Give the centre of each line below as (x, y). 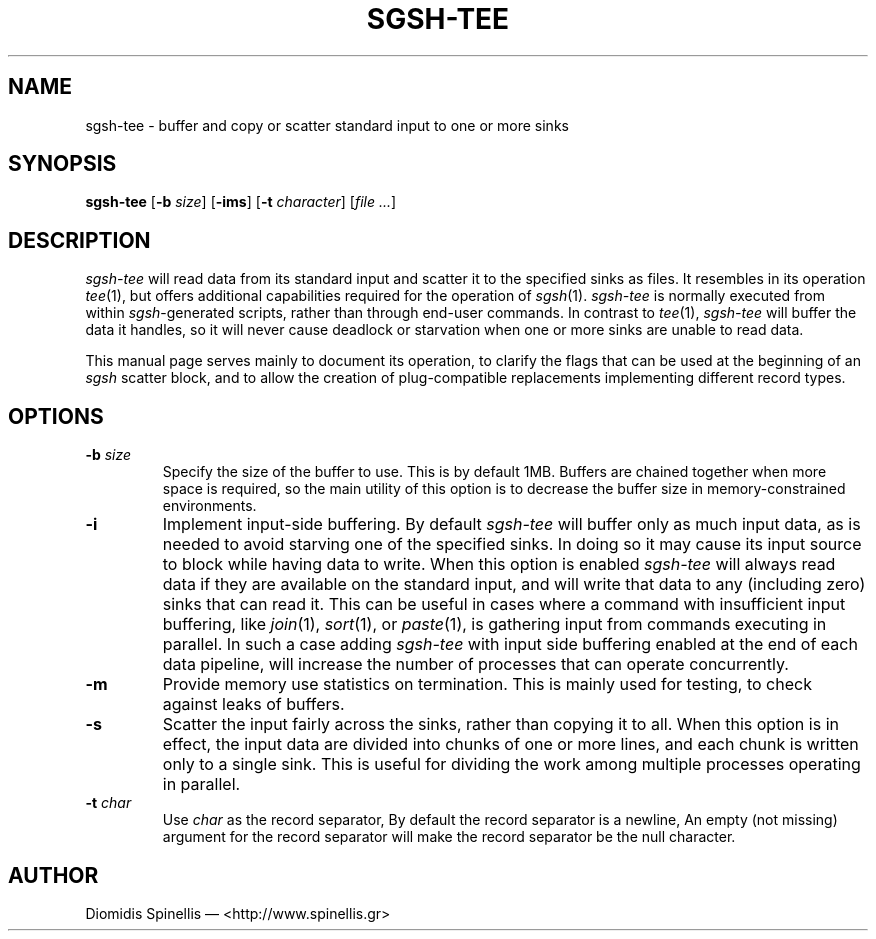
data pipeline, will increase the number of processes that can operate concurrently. (475, 664)
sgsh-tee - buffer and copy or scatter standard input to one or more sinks (327, 125)
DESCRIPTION (79, 240)
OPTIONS (56, 416)
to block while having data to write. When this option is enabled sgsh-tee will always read (499, 564)
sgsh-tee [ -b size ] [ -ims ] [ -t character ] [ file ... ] (241, 202)
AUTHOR (53, 875)
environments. (209, 506)
